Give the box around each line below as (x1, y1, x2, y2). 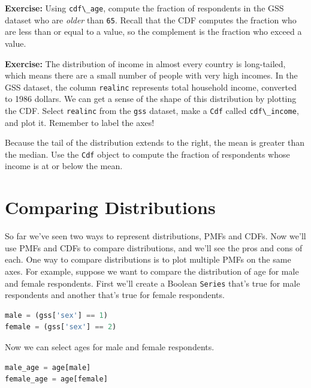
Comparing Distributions (5, 195, 216, 219)
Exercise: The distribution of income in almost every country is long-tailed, (5, 57, 286, 70)
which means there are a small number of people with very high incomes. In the (5, 69, 298, 82)
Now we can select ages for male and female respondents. (5, 340, 215, 353)
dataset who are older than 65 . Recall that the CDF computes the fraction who (5, 13, 297, 26)
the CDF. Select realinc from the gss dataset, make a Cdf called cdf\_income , (5, 104, 299, 116)
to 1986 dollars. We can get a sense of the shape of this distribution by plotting (5, 92, 297, 105)
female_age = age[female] (5, 375, 108, 384)
